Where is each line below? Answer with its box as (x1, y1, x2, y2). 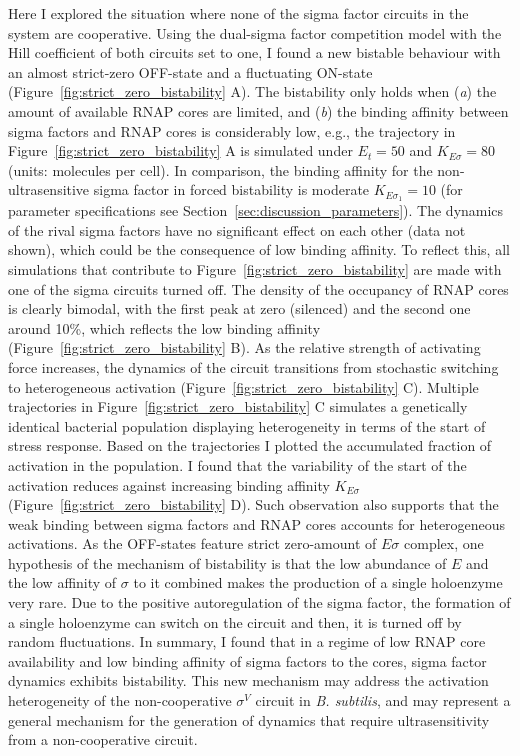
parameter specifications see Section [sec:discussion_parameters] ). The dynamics (8, 200, 504, 221)
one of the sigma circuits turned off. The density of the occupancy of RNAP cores (8, 278, 509, 299)
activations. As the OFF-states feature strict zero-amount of (8, 533, 377, 554)
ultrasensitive (8, 179, 90, 200)
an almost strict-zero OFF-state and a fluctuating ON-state (8, 61, 373, 82)
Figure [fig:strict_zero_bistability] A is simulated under (8, 140, 353, 161)
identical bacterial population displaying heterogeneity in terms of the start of (8, 415, 486, 436)
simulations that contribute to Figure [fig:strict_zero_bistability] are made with (8, 258, 502, 279)
